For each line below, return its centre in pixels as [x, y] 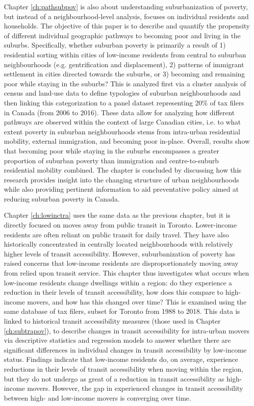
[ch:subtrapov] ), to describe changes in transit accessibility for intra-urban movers [127, 330]
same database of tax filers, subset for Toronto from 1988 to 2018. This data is [122, 311]
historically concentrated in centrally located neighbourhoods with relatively [119, 244]
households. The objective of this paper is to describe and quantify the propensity [127, 26]
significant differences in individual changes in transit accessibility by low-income [125, 349]
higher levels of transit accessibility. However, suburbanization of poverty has [120, 253]
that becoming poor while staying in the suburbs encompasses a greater [112, 150]
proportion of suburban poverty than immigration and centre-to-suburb [112, 160]
